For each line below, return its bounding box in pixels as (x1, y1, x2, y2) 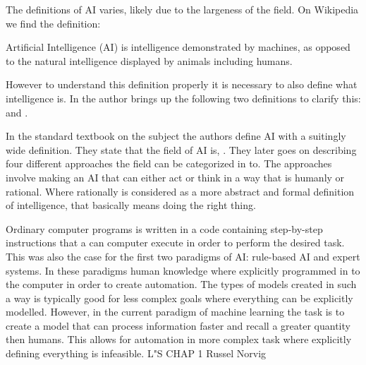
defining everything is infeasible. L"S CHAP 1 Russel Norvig (6, 346, 267, 361)
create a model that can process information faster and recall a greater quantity (6, 318, 350, 333)
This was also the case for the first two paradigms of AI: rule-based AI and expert (6, 249, 360, 263)
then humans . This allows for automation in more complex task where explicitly (6, 332, 352, 347)
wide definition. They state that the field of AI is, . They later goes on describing (6, 142, 357, 157)
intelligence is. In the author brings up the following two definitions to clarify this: (6, 90, 361, 105)
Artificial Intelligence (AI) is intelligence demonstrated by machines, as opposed (6, 40, 350, 54)
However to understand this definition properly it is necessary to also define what (6, 77, 358, 92)
